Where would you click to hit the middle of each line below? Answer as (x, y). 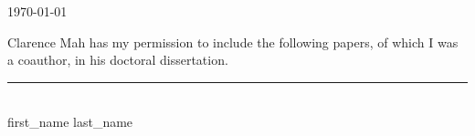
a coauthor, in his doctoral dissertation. (118, 60)
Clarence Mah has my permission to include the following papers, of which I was (233, 42)
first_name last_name (70, 122)
